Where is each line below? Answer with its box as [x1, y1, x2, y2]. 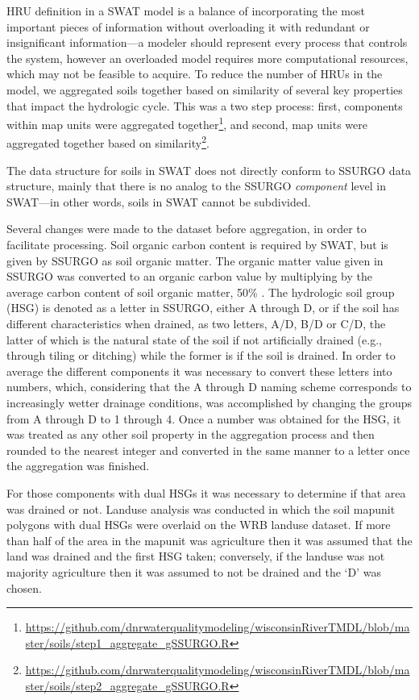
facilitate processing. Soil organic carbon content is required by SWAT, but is [6, 236, 388, 253]
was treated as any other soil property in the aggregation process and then [6, 426, 375, 443]
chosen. [6, 579, 43, 596]
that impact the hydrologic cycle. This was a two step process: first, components [6, 97, 403, 114]
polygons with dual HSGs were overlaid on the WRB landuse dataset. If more [6, 516, 391, 533]
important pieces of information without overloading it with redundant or [6, 18, 370, 35]
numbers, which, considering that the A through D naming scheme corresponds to [6, 378, 412, 395]
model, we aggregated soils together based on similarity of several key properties [6, 81, 403, 98]
